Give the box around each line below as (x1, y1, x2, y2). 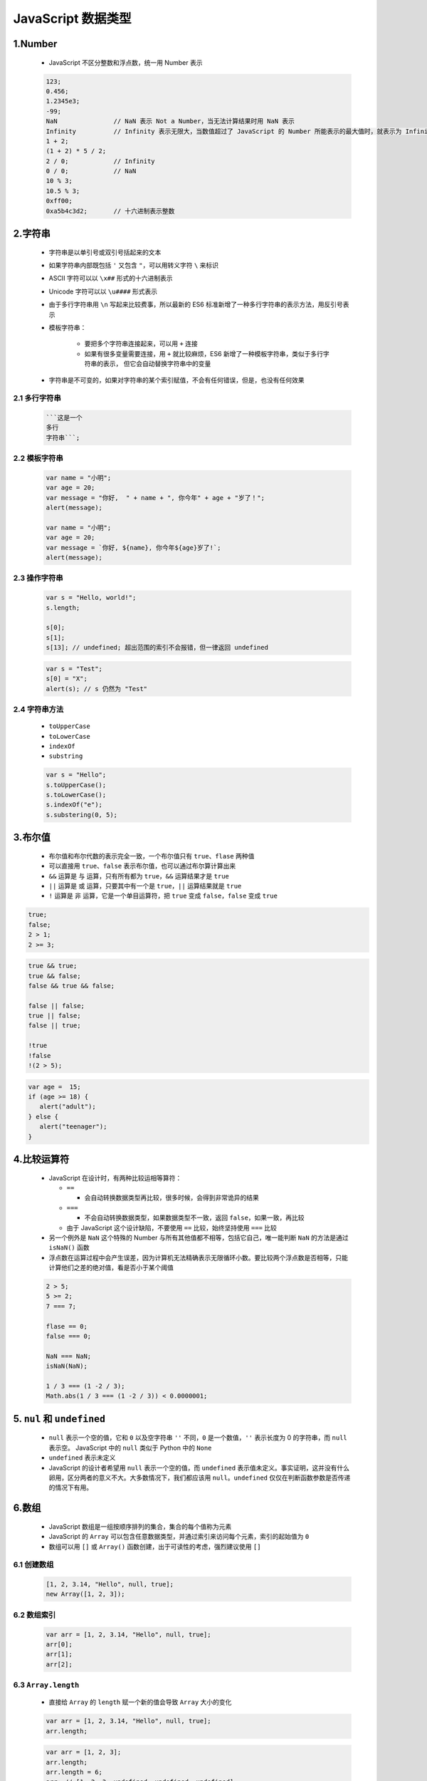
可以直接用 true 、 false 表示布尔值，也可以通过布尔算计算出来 (48, 862, 236, 871)
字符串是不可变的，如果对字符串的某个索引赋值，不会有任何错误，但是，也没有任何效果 (48, 375, 305, 384)
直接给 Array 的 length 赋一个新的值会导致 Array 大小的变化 (48, 1698, 232, 1706)
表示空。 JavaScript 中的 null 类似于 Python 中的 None (48, 1443, 212, 1452)
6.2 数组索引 (13, 1610, 56, 1620)
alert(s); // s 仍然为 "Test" (46, 685, 148, 692)
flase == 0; (46, 1322, 88, 1330)
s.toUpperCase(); (46, 781, 107, 789)
